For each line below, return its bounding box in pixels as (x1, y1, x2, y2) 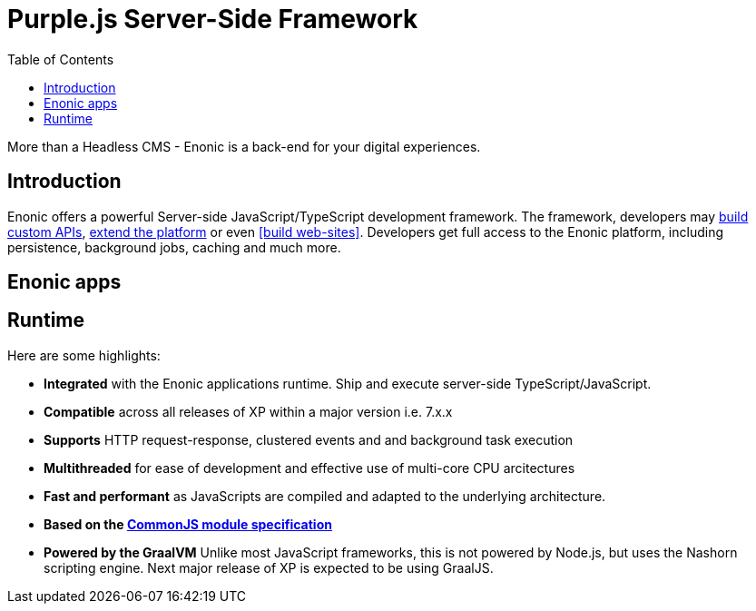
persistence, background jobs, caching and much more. (7, 239, 341, 255)
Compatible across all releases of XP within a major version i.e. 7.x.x (44, 403, 453, 419)
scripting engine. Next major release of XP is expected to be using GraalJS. (44, 559, 494, 576)
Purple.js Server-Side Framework (7, 4, 418, 34)
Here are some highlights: (7, 347, 161, 363)
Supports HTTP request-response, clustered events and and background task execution (44, 431, 574, 448)
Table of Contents (7, 51, 114, 67)
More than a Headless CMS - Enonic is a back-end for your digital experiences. (7, 138, 481, 154)
